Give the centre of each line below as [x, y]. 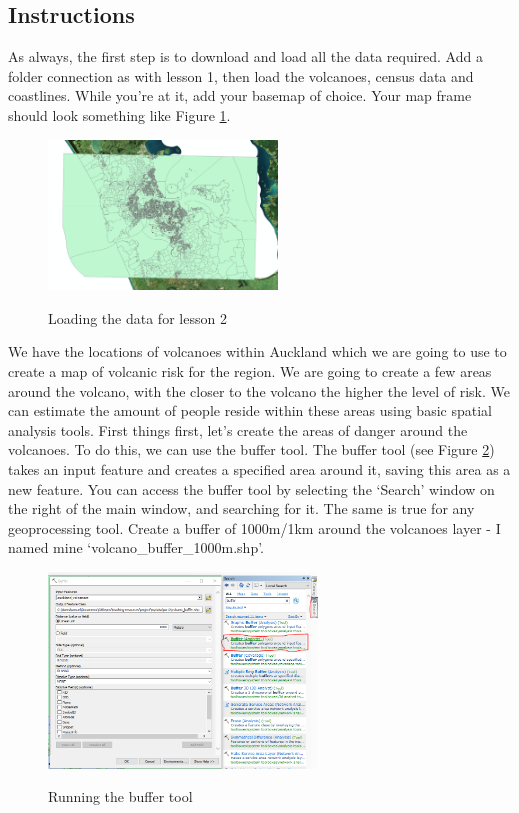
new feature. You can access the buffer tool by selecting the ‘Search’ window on [251, 488]
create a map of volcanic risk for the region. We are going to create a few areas [250, 371]
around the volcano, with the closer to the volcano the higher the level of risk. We [259, 390]
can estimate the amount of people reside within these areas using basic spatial [250, 410]
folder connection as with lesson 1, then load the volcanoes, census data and [241, 75]
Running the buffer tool [120, 796]
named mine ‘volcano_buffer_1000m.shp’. [136, 547]
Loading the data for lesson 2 [137, 317]
